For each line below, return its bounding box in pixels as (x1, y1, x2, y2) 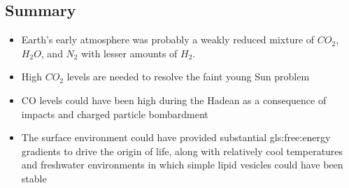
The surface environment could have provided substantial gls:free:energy (21, 130, 331, 145)
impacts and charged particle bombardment (21, 106, 208, 121)
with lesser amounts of (81, 45, 178, 60)
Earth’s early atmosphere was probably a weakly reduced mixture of (21, 32, 315, 47)
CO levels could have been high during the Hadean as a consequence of (21, 92, 327, 107)
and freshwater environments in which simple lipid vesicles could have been (21, 157, 343, 172)
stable (21, 171, 47, 185)
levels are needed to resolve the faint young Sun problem (66, 69, 310, 84)
